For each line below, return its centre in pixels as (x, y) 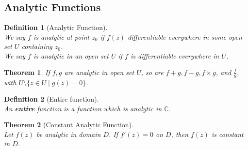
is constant (227, 134)
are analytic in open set (99, 72)
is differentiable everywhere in (175, 55)
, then (180, 134)
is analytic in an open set (71, 55)
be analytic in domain (69, 134)
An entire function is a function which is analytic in (83, 108)
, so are (152, 72)
